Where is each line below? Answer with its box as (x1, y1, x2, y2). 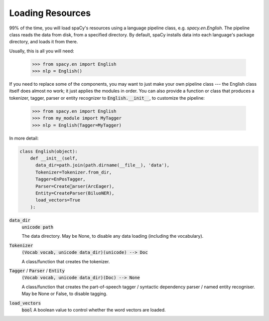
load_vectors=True (35, 197, 81, 203)
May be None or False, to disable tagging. (21, 291, 108, 297)
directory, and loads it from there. (9, 39, 78, 45)
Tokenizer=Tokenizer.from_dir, (35, 169, 112, 175)
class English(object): (19, 149, 78, 154)
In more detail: (9, 135, 39, 141)
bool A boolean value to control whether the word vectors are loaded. (21, 307, 166, 313)
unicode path (21, 224, 54, 230)
